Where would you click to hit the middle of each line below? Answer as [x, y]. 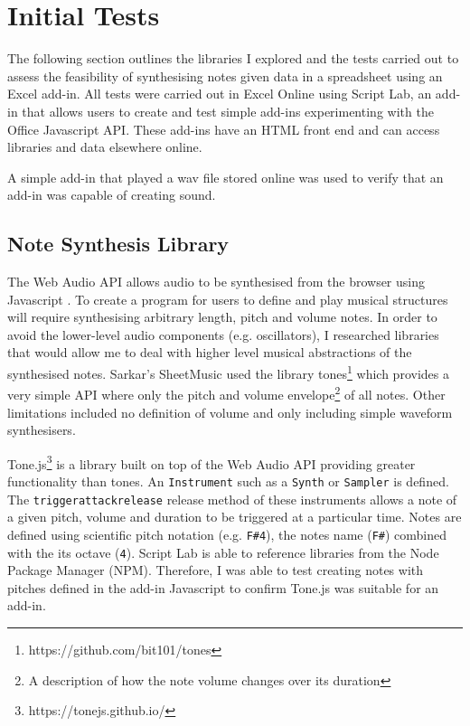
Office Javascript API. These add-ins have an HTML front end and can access [224, 129]
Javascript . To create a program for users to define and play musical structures [228, 299]
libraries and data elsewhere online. [105, 147]
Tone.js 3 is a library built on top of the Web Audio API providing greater [211, 462]
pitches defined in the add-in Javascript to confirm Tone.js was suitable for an [223, 587]
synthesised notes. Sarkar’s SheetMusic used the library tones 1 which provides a [228, 372]
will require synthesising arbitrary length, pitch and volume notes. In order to [222, 317]
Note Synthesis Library [118, 244]
